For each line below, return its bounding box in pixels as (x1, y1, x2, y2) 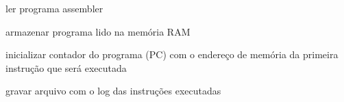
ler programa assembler (5, 1, 103, 15)
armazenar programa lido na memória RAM (5, 24, 191, 38)
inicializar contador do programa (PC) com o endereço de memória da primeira (5, 47, 339, 62)
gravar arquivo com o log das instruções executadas (5, 84, 221, 98)
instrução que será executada (5, 60, 127, 75)
